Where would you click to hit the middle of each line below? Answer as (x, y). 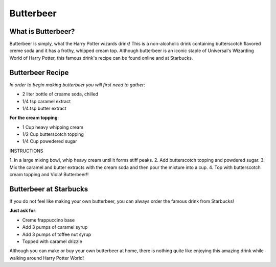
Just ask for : (23, 211)
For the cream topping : (34, 118)
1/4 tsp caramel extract (47, 101)
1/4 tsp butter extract (44, 108)
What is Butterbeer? (42, 31)
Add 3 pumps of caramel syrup (55, 227)
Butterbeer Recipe (39, 72)
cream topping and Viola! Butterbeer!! (49, 175)
